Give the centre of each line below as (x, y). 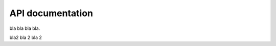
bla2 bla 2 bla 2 (26, 37)
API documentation (51, 13)
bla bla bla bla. (25, 28)
